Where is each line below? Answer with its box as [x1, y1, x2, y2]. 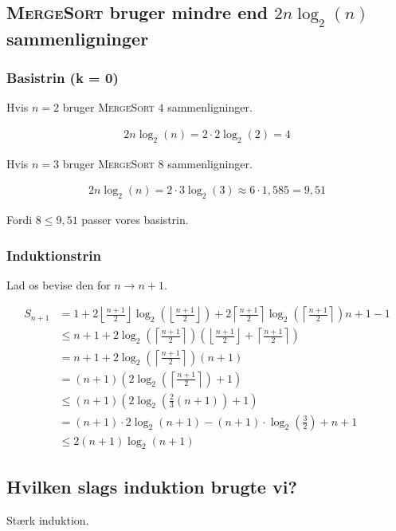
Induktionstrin [6, 245, 101, 265]
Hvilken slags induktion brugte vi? [6, 474, 297, 498]
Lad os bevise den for [6, 276, 111, 293]
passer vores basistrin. [81, 211, 189, 228]
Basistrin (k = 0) [6, 67, 119, 87]
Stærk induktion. [6, 511, 89, 528]
